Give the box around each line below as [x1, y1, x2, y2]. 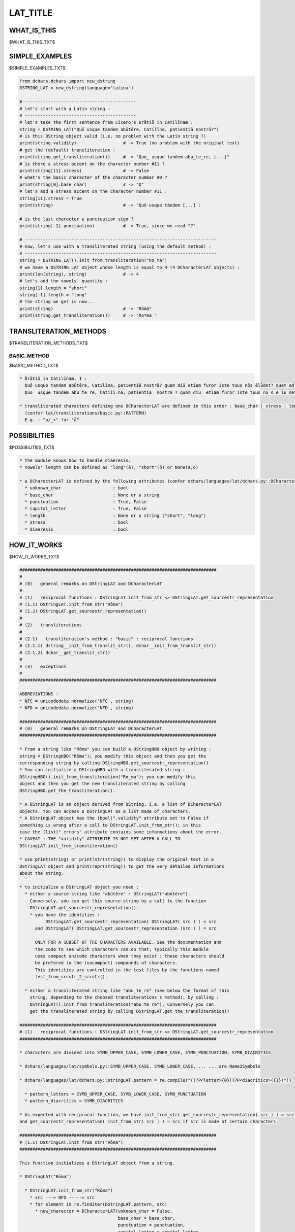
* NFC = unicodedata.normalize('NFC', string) [19, 698, 134, 704]
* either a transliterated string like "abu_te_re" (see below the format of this [25, 988, 230, 993]
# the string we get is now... [19, 299, 95, 305]
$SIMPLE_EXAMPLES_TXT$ [9, 65, 66, 71]
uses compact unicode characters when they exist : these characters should [35, 953, 225, 958]
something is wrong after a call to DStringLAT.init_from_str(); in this [19, 822, 201, 828]
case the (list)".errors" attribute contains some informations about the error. [19, 829, 222, 835]
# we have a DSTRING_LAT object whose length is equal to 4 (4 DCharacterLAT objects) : [19, 264, 240, 270]
